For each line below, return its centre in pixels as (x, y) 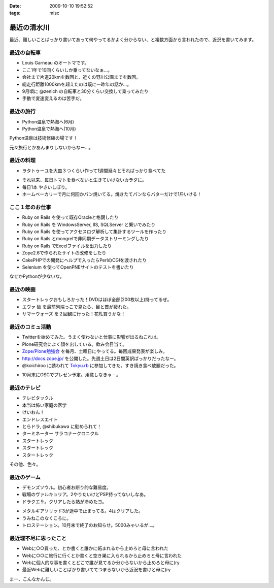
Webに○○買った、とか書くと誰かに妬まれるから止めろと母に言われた (95, 548)
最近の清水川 (29, 28)
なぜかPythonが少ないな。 (37, 276)
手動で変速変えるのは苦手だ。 (53, 99)
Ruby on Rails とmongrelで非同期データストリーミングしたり (85, 239)
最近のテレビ (25, 388)
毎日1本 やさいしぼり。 (46, 187)
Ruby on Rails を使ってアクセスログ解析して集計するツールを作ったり (94, 232)
